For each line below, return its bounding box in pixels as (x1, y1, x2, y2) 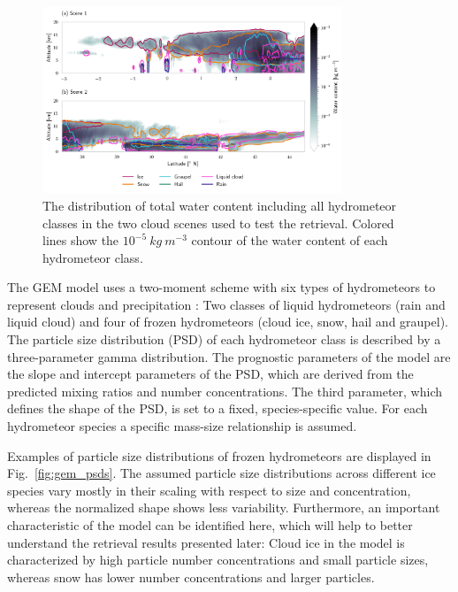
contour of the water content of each (191, 231, 388, 250)
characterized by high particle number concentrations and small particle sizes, (7, 550, 429, 569)
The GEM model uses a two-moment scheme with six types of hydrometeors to (7, 278, 436, 296)
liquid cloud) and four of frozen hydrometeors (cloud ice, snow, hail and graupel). (7, 312, 448, 331)
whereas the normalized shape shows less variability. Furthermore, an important (7, 498, 440, 517)
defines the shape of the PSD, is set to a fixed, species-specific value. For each (7, 399, 428, 418)
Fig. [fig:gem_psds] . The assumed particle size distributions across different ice (7, 464, 436, 482)
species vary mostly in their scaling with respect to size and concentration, (7, 481, 411, 499)
